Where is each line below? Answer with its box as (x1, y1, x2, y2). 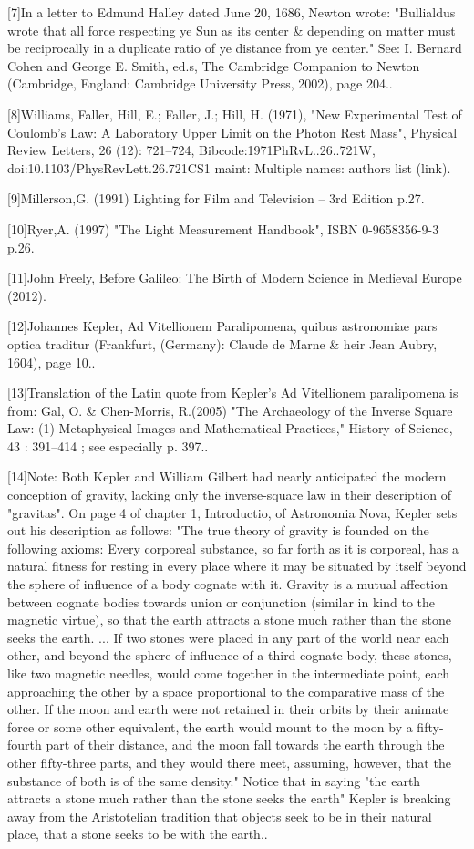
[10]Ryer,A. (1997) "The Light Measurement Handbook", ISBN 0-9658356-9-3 (7, 219, 439, 238)
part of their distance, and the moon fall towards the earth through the (46, 735, 445, 754)
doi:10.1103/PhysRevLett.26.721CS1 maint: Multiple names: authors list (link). (7, 158, 451, 177)
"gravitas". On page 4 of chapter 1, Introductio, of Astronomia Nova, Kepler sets (7, 502, 458, 522)
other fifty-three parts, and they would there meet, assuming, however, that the (7, 752, 451, 771)
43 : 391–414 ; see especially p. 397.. (7, 436, 209, 455)
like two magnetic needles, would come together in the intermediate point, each (7, 664, 450, 682)
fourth (7, 735, 42, 754)
